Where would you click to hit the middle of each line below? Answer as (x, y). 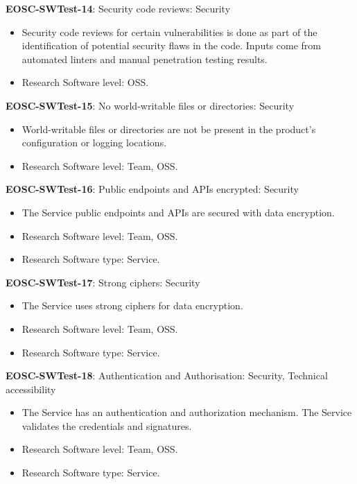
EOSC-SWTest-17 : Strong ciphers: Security (103, 282)
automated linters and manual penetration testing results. (145, 59)
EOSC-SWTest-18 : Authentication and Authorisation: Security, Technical (167, 375)
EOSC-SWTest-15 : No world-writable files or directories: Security (150, 105)
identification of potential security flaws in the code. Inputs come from (171, 45)
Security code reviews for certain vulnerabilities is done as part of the (169, 32)
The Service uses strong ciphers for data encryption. (132, 305)
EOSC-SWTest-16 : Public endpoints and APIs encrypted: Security (152, 189)
